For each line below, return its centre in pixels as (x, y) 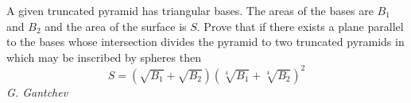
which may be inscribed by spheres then (104, 57)
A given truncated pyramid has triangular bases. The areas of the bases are (190, 10)
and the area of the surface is (116, 26)
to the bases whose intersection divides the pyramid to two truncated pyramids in (205, 42)
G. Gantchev (37, 92)
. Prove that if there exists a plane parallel (300, 26)
